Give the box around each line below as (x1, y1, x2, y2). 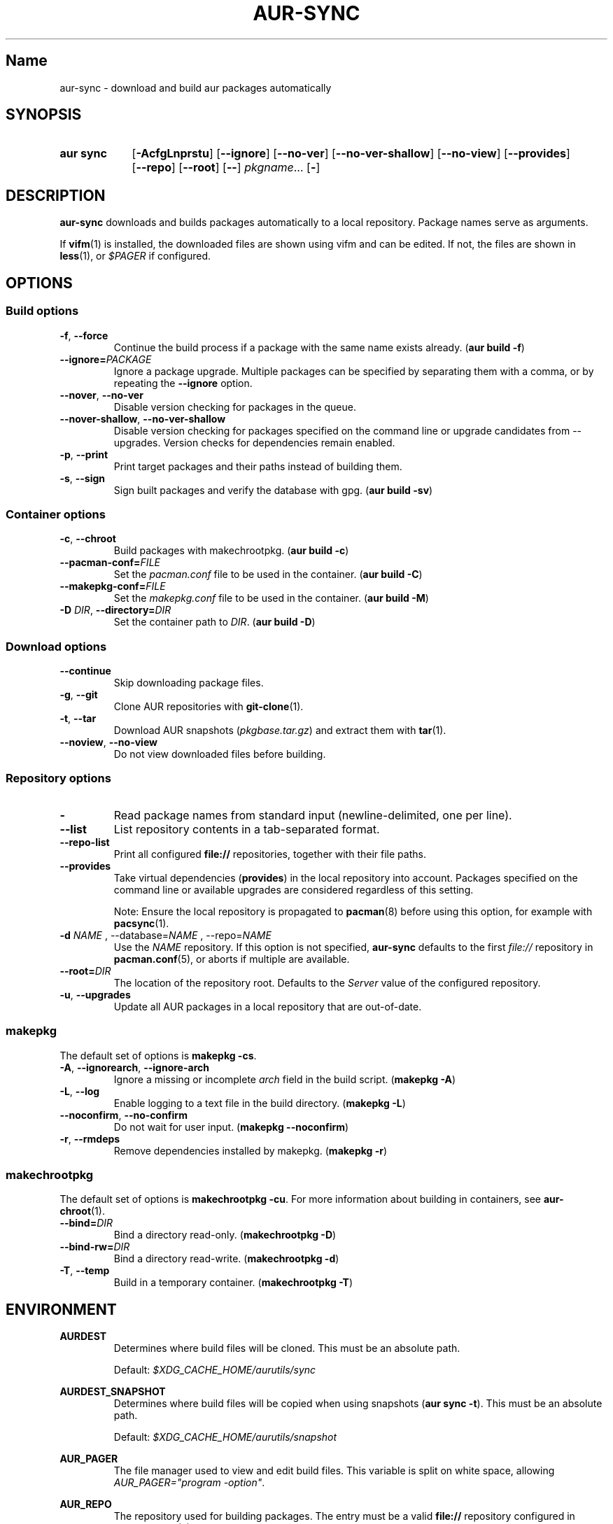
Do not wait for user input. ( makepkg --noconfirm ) (113, 1120, 349, 1133)
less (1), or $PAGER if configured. (59, 250, 211, 262)
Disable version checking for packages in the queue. (113, 400, 356, 413)
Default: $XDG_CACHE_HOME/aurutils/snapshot (113, 1431, 337, 1444)
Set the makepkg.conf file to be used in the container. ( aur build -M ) (113, 592, 429, 605)
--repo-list (59, 835, 110, 848)
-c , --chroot (59, 532, 116, 545)
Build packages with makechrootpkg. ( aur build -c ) (113, 544, 349, 557)
